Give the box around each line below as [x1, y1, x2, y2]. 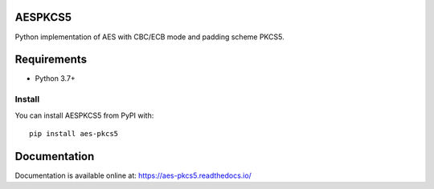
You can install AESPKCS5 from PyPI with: [14, 111, 154, 120]
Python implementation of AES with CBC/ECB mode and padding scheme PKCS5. [14, 32, 285, 42]
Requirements [14, 53, 88, 66]
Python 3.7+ [35, 74, 76, 83]
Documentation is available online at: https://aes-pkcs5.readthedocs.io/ [14, 171, 252, 180]
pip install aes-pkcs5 [29, 129, 119, 138]
